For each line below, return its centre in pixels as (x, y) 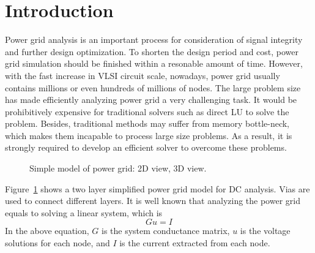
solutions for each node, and (57, 243)
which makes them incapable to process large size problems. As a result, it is (149, 135)
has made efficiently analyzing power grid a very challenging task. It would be (151, 100)
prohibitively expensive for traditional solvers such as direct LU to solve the (147, 111)
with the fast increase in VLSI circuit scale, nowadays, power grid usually (143, 75)
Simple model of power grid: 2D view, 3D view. (118, 168)
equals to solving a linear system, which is (84, 212)
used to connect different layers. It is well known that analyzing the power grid (153, 201)
